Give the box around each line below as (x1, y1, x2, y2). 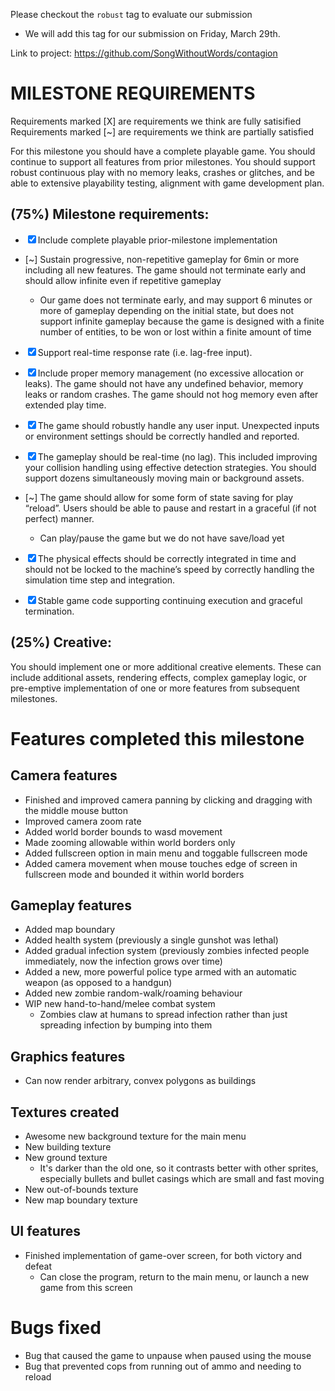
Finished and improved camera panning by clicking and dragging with (24, 794, 313, 806)
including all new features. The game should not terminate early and (24, 264, 307, 276)
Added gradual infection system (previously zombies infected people (24, 945, 310, 957)
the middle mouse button (24, 804, 129, 816)
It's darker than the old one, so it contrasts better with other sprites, (39, 1162, 319, 1174)
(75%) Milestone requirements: (10, 206, 210, 223)
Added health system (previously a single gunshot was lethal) (24, 934, 279, 946)
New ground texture (24, 1152, 108, 1163)
